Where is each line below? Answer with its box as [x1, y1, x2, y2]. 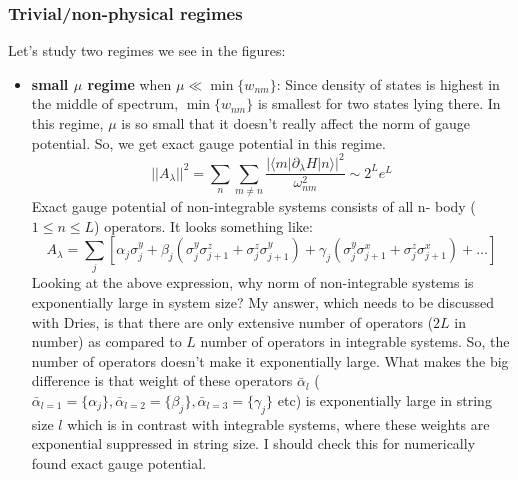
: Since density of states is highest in [276, 73, 500, 94]
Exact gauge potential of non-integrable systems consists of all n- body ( [31, 195, 476, 216]
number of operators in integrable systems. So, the [200, 331, 510, 352]
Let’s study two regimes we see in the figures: [8, 40, 286, 61]
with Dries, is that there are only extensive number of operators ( [31, 311, 434, 332]
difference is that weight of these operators [31, 370, 293, 391]
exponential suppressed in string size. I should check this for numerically [31, 433, 476, 454]
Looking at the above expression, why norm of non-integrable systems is [31, 272, 474, 293]
